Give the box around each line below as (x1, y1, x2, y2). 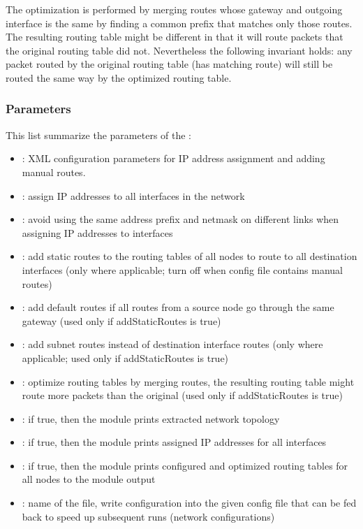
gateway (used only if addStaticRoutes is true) (22, 313, 221, 328)
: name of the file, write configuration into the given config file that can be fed (22, 495, 357, 510)
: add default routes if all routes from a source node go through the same (22, 300, 334, 314)
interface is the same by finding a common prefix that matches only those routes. (6, 15, 353, 30)
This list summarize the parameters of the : (6, 127, 191, 142)
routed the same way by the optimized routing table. (6, 70, 232, 85)
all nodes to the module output (22, 472, 156, 486)
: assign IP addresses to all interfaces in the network (22, 188, 245, 203)
